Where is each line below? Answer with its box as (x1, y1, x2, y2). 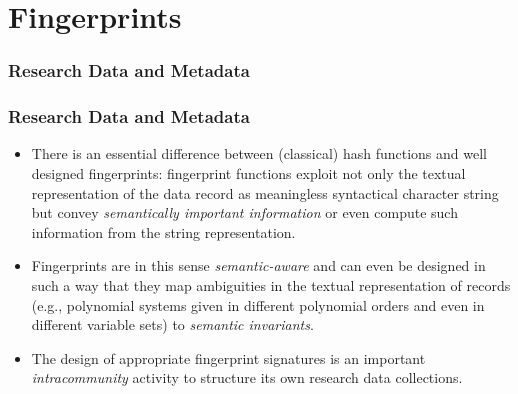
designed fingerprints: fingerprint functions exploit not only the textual (31, 163, 466, 184)
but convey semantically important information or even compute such (31, 202, 458, 223)
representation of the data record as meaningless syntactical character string (31, 182, 499, 203)
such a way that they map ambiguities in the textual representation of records (31, 275, 511, 295)
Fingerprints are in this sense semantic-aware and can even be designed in (31, 255, 486, 276)
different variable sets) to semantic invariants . (31, 314, 314, 335)
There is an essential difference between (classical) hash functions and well (31, 143, 487, 164)
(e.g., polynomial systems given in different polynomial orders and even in (31, 294, 485, 315)
